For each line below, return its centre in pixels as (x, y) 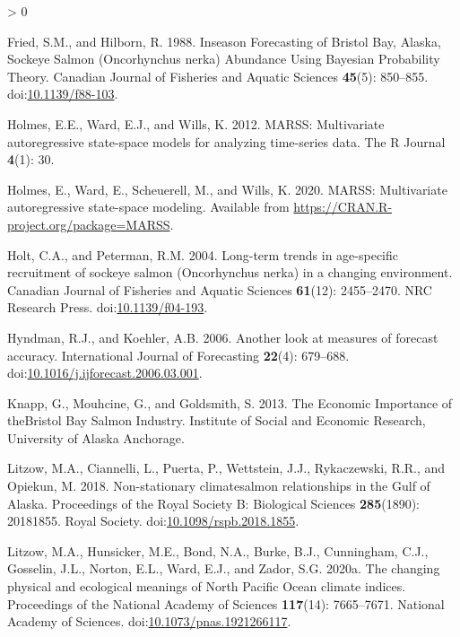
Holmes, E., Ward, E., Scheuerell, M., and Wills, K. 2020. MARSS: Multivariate (227, 189)
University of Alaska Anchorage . (96, 437)
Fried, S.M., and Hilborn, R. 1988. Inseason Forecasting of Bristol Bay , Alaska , (224, 41)
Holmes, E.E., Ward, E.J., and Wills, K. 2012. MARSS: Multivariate (196, 123)
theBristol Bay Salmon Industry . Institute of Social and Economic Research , (217, 420)
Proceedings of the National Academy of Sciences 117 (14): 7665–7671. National (226, 603)
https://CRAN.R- (343, 207)
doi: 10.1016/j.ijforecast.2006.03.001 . (105, 373)
